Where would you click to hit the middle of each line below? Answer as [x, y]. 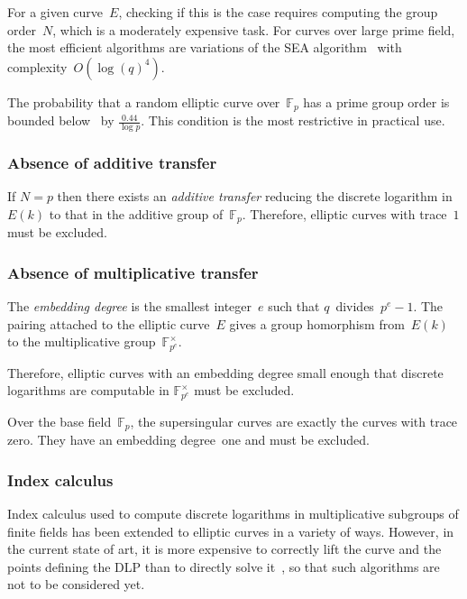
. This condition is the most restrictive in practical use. [293, 120]
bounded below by [61, 120]
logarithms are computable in [88, 390]
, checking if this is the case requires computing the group [278, 12]
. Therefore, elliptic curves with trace [344, 213]
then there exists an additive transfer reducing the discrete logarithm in [255, 196]
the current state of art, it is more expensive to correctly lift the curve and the [224, 549]
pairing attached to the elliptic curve [109, 323]
